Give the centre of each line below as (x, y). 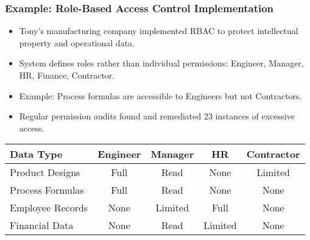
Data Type (36, 154)
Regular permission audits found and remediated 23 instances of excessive (157, 116)
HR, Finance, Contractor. (67, 75)
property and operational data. (77, 42)
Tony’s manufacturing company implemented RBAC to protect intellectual (159, 31)
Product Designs (45, 172)
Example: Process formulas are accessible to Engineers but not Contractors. (160, 95)
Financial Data (42, 225)
